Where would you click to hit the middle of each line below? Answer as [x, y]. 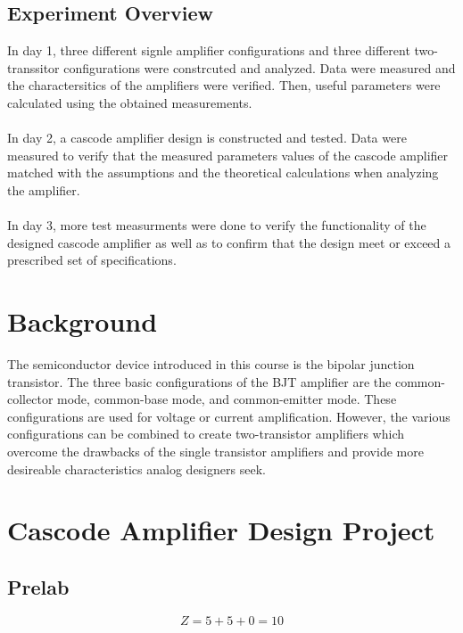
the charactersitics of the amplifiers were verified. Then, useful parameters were [224, 85]
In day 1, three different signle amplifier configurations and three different [209, 50]
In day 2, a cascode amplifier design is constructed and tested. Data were [207, 138]
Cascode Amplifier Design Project [221, 530]
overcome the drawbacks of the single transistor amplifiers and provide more [215, 452]
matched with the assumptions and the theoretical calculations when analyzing [223, 173]
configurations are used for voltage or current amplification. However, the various [229, 416]
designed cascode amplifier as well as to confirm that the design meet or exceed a [229, 242]
